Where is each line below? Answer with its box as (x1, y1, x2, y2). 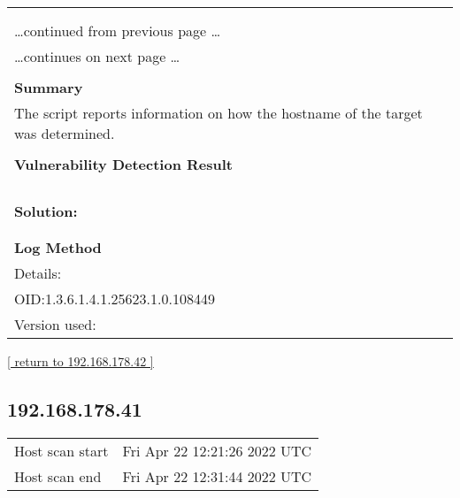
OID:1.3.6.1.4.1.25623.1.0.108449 (14, 288, 215, 309)
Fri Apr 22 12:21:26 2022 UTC (122, 440, 312, 461)
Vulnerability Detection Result (14, 154, 233, 174)
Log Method (14, 237, 102, 257)
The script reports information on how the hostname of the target (14, 103, 423, 123)
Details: (14, 263, 62, 283)
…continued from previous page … (14, 20, 221, 41)
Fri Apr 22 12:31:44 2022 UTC (122, 465, 312, 487)
